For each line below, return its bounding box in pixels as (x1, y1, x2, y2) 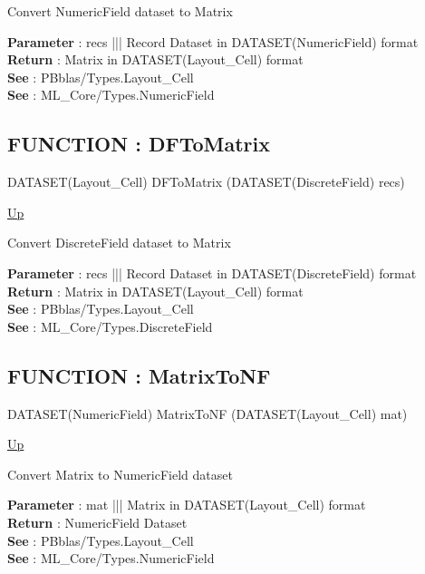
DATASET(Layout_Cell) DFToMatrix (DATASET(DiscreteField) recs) (7, 172, 405, 191)
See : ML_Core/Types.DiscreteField (7, 316, 213, 336)
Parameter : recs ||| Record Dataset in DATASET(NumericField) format (7, 32, 419, 51)
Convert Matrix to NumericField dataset (7, 464, 233, 483)
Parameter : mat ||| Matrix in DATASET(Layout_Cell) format (7, 495, 366, 514)
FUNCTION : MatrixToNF (7, 361, 271, 389)
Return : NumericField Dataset (7, 512, 188, 531)
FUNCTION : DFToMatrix (7, 130, 270, 158)
